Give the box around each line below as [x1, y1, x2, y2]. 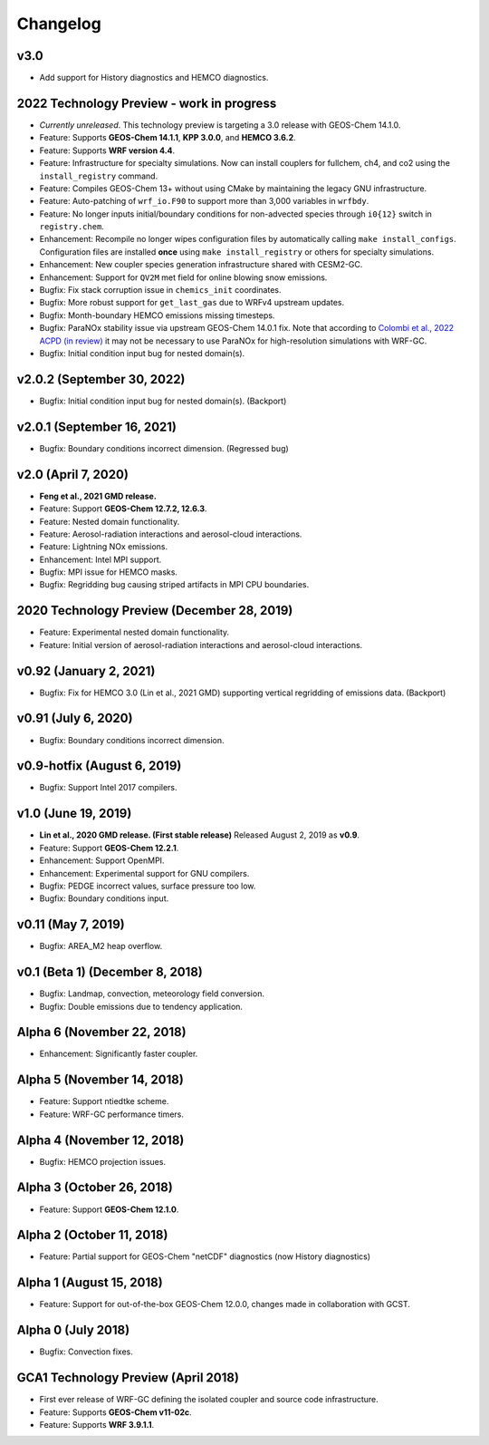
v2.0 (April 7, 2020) [16, 467, 129, 482]
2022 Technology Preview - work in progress [16, 95, 277, 111]
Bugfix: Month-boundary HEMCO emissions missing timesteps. [39, 309, 275, 321]
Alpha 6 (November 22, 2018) [16, 1024, 187, 1040]
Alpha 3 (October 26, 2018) [16, 1179, 174, 1196]
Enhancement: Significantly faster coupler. [39, 1048, 198, 1060]
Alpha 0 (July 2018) [16, 1323, 130, 1338]
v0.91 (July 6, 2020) [16, 711, 133, 726]
